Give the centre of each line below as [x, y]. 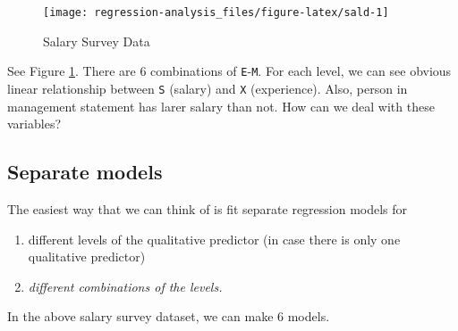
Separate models [85, 172]
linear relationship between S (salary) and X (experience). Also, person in [208, 88]
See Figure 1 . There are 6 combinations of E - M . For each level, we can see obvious [229, 71]
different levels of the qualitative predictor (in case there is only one [214, 239]
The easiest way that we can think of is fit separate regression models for [208, 208]
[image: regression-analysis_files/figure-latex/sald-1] [216, 12]
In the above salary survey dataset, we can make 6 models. [169, 316]
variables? [34, 124]
